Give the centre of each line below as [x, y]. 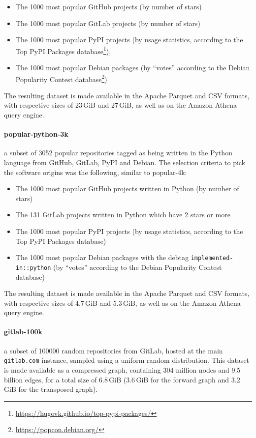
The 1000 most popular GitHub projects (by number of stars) [109, 6]
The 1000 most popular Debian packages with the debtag [102, 257]
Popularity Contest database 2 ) [61, 78]
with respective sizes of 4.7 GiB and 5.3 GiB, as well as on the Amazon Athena [122, 303]
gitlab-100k [23, 332]
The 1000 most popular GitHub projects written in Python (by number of [127, 189]
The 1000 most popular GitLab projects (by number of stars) [108, 23]
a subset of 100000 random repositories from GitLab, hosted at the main [113, 350]
